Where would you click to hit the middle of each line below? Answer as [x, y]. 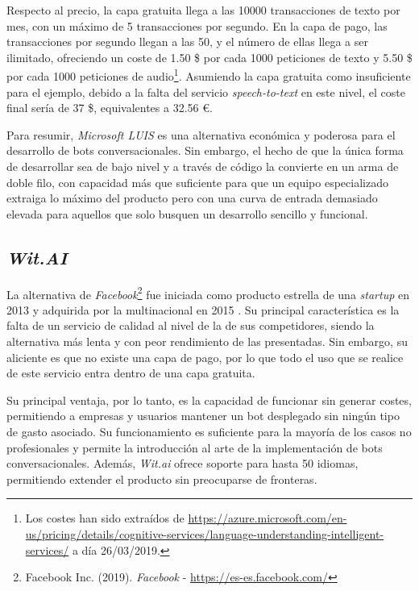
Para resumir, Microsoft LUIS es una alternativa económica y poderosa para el [201, 134]
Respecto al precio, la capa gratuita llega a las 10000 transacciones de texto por [203, 10]
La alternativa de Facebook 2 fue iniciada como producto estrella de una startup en [208, 293]
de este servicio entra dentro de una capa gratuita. [131, 373]
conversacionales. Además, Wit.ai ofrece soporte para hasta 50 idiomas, [183, 463]
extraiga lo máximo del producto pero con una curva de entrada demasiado [192, 198]
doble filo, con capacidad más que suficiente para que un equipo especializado [197, 182]
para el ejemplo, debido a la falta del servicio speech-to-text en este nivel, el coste [206, 92]
